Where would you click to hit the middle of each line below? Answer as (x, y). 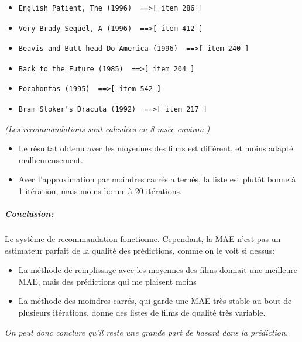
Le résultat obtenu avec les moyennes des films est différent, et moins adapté (156, 148)
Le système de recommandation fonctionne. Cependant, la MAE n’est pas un (143, 239)
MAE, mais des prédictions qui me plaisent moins (107, 281)
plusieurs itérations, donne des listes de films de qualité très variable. (142, 312)
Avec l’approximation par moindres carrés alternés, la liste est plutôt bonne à (157, 179)
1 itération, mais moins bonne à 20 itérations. (100, 190)
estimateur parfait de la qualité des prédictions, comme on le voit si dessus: (140, 250)
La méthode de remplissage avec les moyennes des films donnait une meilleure (158, 270)
